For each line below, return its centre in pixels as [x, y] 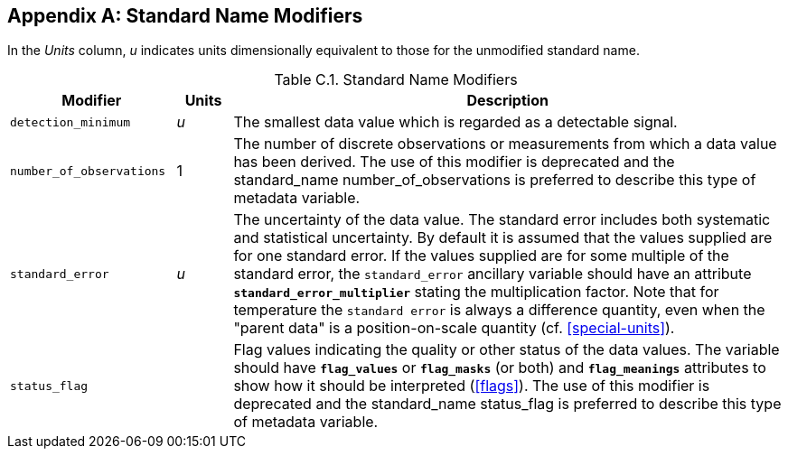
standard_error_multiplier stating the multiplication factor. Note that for [476, 292]
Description [507, 101]
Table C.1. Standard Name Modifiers [396, 80]
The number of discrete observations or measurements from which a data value [505, 144]
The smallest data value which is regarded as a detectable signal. [455, 122]
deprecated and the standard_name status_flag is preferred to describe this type [507, 404]
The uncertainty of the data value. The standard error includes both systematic [502, 220]
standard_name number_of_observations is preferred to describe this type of [495, 180]
